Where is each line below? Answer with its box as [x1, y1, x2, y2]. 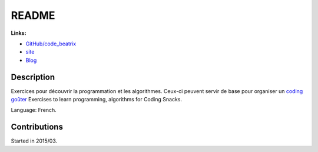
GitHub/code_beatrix [25, 40, 77, 47]
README [11, 9, 55, 22]
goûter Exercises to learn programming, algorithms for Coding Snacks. [11, 96, 183, 103]
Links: [11, 29, 26, 37]
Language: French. [11, 107, 57, 114]
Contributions [11, 122, 63, 132]
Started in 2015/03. [11, 137, 58, 144]
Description [11, 72, 55, 82]
